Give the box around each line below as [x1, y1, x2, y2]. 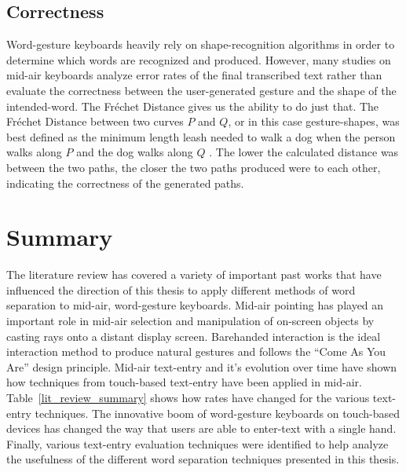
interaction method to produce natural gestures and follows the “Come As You [6, 343, 386, 360]
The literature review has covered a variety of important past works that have [6, 266, 382, 283]
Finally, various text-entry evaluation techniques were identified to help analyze [6, 435, 389, 452]
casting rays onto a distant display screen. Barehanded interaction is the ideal [6, 327, 381, 344]
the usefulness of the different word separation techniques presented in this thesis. [6, 451, 400, 467]
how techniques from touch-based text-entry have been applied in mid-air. [6, 374, 362, 390]
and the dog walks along [76, 144, 193, 160]
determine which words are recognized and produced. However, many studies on [6, 51, 391, 68]
